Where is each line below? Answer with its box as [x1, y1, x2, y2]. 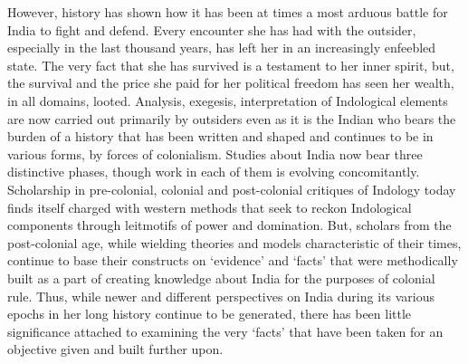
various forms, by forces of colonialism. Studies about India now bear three [7, 144, 423, 163]
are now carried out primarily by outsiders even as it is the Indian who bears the [7, 109, 456, 128]
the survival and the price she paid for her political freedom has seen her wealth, [7, 73, 454, 92]
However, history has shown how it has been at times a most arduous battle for [7, 3, 448, 21]
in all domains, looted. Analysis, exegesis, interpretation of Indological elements [7, 91, 448, 110]
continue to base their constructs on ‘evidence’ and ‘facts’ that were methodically [7, 251, 458, 270]
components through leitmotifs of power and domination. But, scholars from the [7, 216, 452, 235]
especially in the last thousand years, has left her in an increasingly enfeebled [7, 38, 436, 57]
